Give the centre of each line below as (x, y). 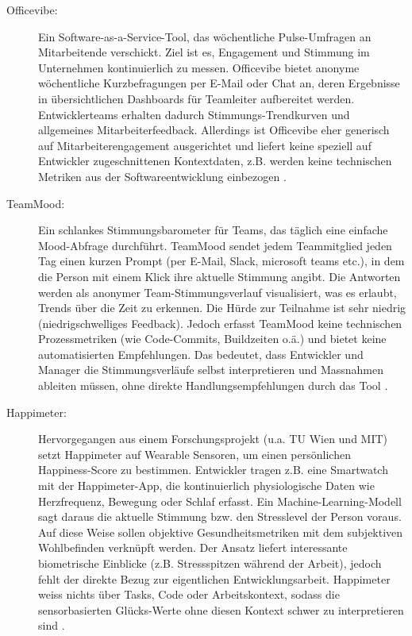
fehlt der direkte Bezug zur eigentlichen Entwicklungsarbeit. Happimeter (214, 578)
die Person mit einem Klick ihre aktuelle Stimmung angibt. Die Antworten (219, 276)
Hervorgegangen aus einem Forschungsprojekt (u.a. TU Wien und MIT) (213, 439)
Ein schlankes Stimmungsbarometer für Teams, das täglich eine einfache (213, 230)
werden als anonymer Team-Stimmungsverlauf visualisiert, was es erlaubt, (218, 292)
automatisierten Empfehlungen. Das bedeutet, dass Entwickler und (201, 354)
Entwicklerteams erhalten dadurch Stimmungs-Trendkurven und (194, 114)
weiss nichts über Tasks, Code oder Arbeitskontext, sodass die (189, 594)
